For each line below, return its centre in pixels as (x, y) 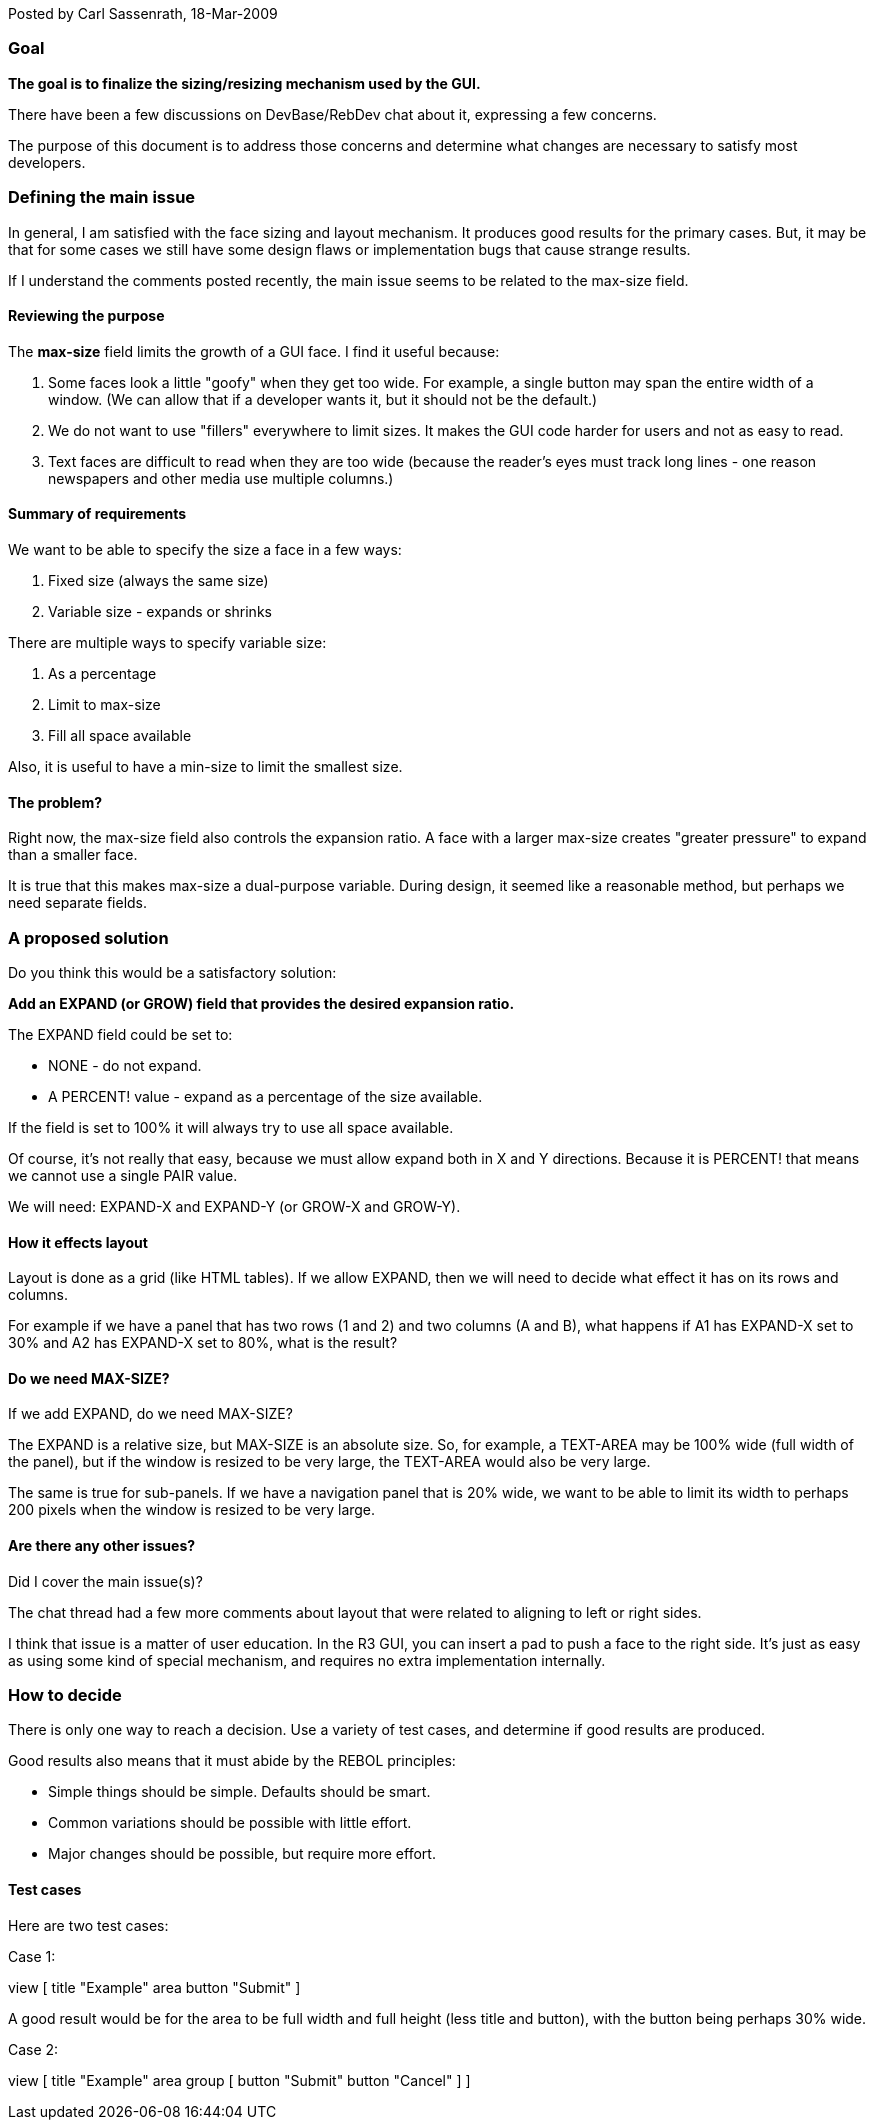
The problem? (55, 802)
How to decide (65, 1694)
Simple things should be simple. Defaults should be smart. (239, 1792)
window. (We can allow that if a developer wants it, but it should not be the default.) (323, 399)
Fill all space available (120, 735)
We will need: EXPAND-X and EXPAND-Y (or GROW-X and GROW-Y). (234, 1206)
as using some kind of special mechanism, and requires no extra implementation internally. (307, 1660)
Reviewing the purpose (86, 316)
